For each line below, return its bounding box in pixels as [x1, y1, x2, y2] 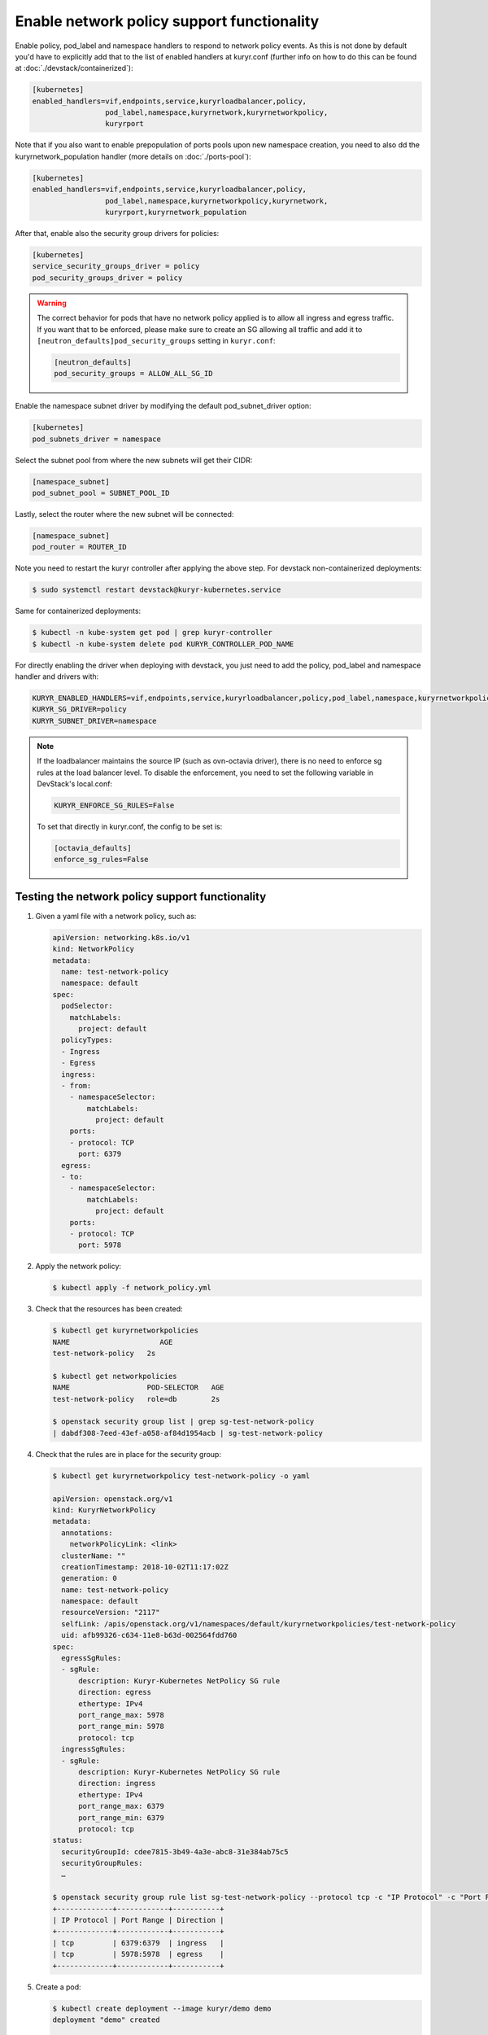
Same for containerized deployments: [15, 606, 142, 616]
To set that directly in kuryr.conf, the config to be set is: [37, 821, 223, 831]
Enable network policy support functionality [15, 12, 320, 30]
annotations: [61, 1528, 113, 1538]
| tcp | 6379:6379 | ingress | [52, 1938, 224, 1947]
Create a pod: [35, 1982, 81, 1992]
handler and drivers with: [15, 672, 99, 681]
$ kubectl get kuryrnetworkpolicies [52, 1326, 199, 1335]
